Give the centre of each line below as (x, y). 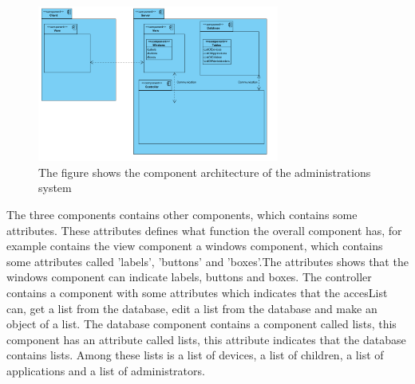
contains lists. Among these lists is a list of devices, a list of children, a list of (195, 355)
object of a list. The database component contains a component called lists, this (202, 324)
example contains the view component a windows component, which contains (195, 246)
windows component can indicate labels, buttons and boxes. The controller (189, 277)
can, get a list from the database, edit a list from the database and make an (192, 308)
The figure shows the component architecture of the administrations (205, 172)
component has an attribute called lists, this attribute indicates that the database (206, 339)
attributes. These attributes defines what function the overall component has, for (204, 230)
